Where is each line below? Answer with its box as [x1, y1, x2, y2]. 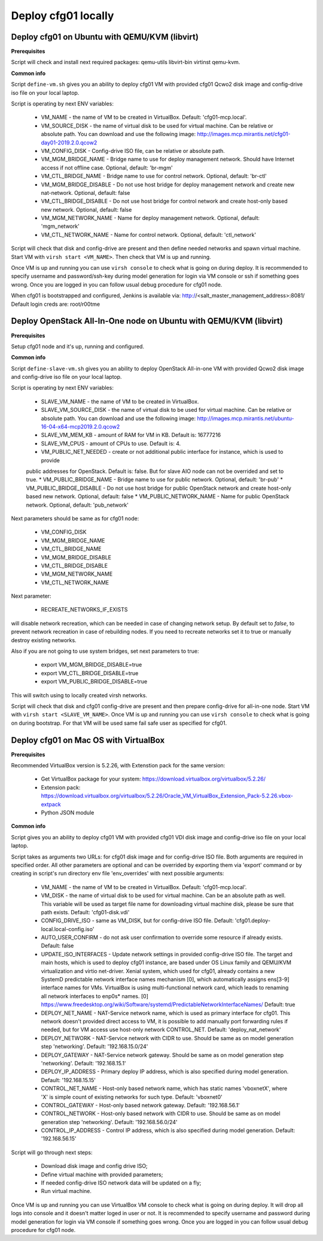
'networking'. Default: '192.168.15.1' [41, 1059, 126, 1067]
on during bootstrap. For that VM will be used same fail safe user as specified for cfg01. [11, 719, 227, 727]
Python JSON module [41, 809, 95, 816]
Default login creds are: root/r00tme [11, 300, 100, 308]
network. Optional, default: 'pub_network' [26, 501, 129, 508]
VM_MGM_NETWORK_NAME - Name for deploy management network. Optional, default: [41, 215, 260, 222]
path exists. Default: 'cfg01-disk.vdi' [41, 908, 130, 915]
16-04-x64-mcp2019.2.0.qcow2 [41, 423, 120, 430]
